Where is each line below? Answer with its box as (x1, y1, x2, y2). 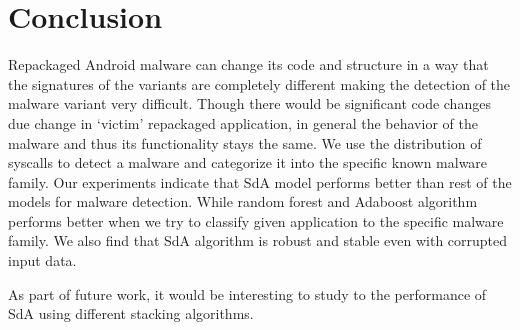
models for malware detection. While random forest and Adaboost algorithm (8, 191, 478, 212)
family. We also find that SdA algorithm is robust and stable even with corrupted (8, 230, 508, 251)
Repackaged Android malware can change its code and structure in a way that (8, 54, 489, 75)
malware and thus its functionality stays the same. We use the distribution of (8, 132, 482, 153)
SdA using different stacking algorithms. (8, 303, 254, 324)
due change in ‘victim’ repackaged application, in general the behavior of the (8, 112, 478, 133)
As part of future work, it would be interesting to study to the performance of (8, 283, 487, 304)
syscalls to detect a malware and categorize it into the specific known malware (8, 152, 488, 173)
